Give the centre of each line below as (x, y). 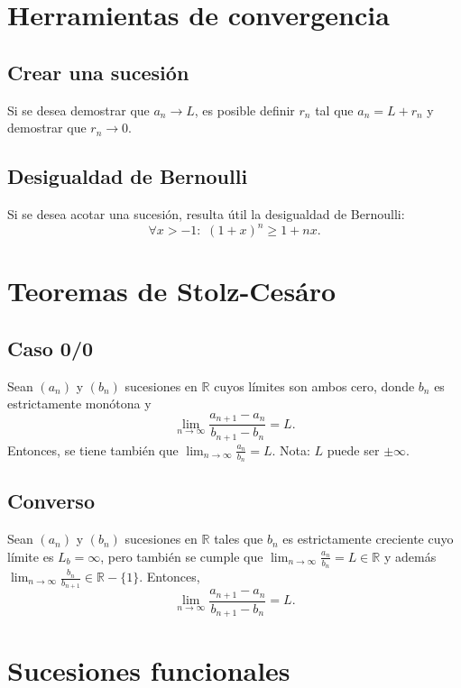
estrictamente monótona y (79, 404)
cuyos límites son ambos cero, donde (314, 385)
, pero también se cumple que (182, 556)
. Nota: (291, 449)
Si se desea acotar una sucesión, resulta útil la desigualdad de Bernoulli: (206, 213)
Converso (51, 501)
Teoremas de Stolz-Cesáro (172, 291)
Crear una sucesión (98, 72)
